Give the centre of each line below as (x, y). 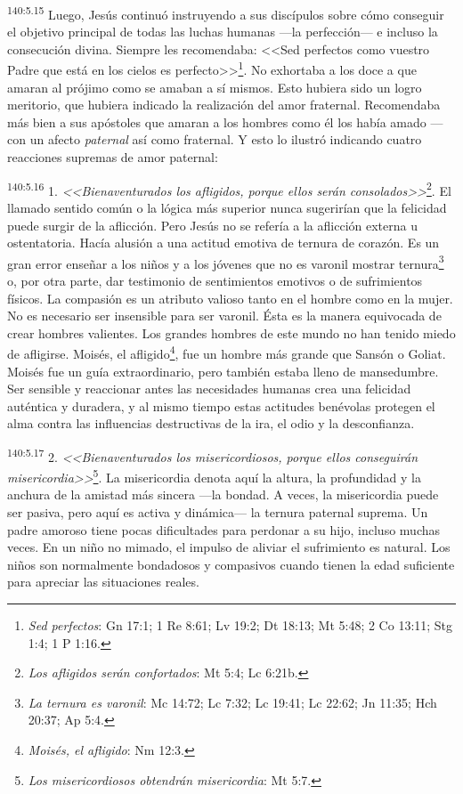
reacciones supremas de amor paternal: (113, 157)
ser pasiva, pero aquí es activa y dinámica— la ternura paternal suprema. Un (218, 512)
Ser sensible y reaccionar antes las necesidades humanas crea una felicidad (209, 389)
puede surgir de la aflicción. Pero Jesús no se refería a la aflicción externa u (212, 225)
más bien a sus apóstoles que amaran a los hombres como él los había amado (217, 122)
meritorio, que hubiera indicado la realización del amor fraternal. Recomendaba (224, 105)
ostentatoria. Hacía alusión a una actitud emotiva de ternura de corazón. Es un (223, 243)
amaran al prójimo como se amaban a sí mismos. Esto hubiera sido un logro (215, 87)
